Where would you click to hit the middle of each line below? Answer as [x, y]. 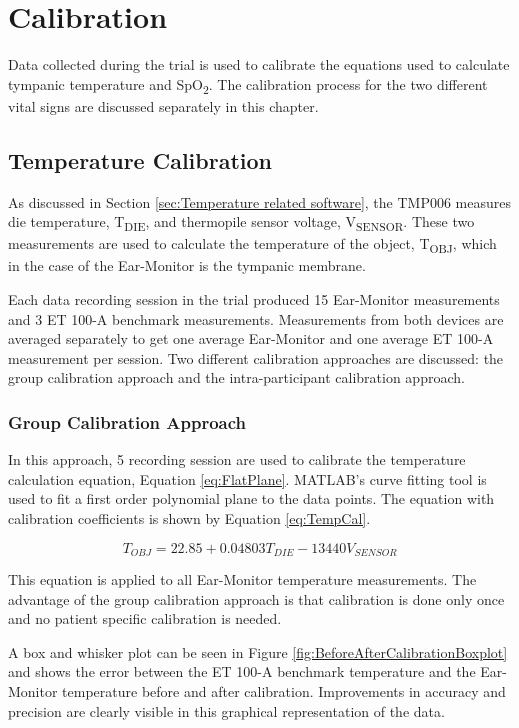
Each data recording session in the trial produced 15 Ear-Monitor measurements [254, 299]
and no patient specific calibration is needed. [145, 618]
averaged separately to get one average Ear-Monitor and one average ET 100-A [251, 338]
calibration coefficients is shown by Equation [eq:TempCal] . [189, 518]
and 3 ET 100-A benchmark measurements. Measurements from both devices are [256, 318]
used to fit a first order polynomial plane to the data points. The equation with [251, 498]
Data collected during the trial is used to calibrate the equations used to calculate [259, 64]
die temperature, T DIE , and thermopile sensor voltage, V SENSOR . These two [241, 223]
